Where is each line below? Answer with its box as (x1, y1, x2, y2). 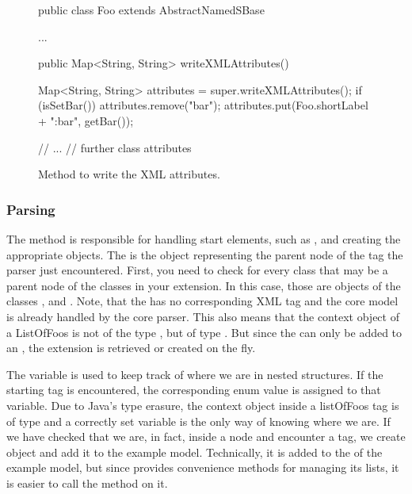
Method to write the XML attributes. (38, 166, 220, 182)
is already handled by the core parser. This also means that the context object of (6, 308, 399, 324)
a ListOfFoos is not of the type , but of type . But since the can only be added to (6, 324, 402, 340)
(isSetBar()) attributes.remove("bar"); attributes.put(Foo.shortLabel (38, 97, 368, 113)
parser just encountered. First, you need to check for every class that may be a (6, 262, 388, 278)
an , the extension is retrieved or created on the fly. (6, 339, 256, 356)
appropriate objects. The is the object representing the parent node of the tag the (6, 246, 403, 262)
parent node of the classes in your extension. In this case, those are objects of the (6, 277, 401, 293)
